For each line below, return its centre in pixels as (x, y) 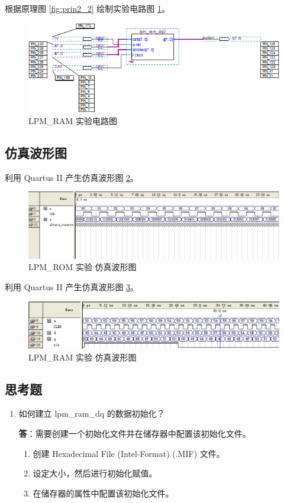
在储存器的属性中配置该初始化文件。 (103, 493)
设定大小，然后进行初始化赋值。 (95, 473)
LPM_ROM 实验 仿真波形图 (83, 267)
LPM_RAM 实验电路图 (73, 120)
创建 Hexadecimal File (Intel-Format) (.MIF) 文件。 (129, 453)
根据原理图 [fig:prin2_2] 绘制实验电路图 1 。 (87, 8)
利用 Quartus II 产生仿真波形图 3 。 (72, 287)
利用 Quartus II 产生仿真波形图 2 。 (72, 177)
